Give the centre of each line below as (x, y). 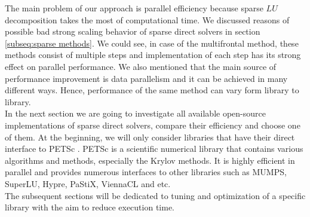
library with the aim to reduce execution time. (90, 207)
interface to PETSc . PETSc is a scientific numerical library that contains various (154, 149)
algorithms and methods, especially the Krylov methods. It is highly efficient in (150, 160)
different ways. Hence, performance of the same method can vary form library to (152, 90)
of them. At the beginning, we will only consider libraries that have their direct (150, 137)
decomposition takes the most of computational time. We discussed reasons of (147, 19)
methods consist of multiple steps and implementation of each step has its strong (153, 55)
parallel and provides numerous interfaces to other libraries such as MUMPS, (146, 172)
